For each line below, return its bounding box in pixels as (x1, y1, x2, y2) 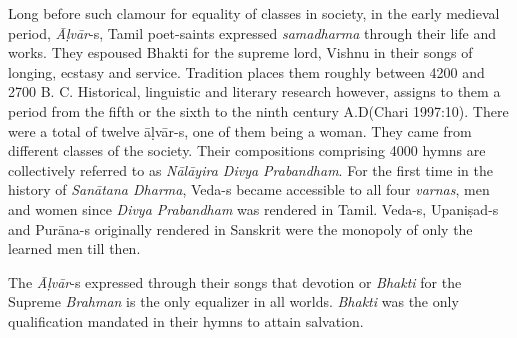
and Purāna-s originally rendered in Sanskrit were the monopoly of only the (8, 218, 473, 239)
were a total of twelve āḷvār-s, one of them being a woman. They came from (8, 120, 472, 141)
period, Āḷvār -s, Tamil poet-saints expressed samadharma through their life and (8, 22, 497, 43)
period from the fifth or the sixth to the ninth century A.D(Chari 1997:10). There (8, 100, 509, 121)
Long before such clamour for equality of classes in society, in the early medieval (8, 3, 500, 23)
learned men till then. (8, 238, 141, 259)
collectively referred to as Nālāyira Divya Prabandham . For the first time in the (8, 159, 493, 180)
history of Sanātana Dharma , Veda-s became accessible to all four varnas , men (8, 179, 490, 200)
